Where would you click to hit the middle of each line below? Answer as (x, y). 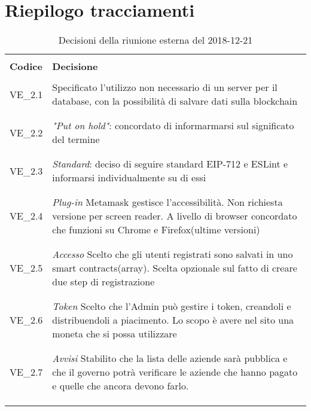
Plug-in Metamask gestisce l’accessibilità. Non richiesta (167, 202)
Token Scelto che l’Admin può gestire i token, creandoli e (172, 306)
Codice (26, 66)
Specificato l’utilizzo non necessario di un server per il (165, 87)
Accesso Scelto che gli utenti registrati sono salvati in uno (173, 254)
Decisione (75, 66)
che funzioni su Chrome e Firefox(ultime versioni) (156, 230)
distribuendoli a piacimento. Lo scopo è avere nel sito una (173, 320)
